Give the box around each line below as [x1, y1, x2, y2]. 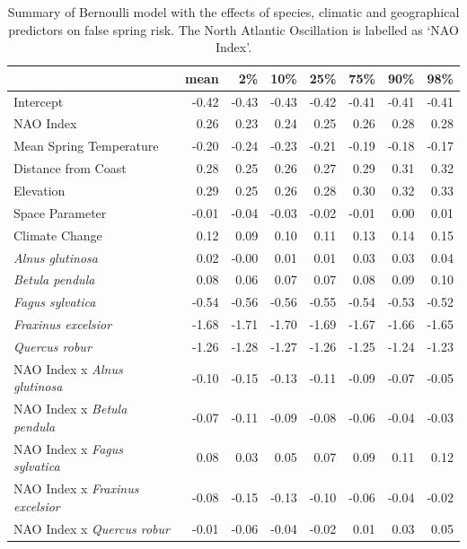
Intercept [13, 91, 64, 110]
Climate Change [13, 225, 102, 244]
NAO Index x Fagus [13, 439, 124, 457]
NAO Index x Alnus [13, 359, 123, 378]
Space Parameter [13, 203, 107, 222]
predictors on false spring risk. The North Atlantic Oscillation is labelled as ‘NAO [8, 20, 459, 39]
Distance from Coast [13, 159, 127, 178]
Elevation [13, 181, 66, 199]
